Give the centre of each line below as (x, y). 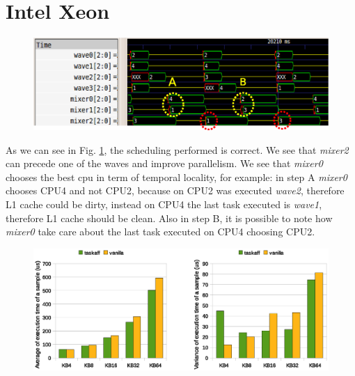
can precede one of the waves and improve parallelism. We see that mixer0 (164, 163)
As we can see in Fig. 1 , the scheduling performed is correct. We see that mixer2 (177, 149)
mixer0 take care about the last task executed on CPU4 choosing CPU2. (160, 232)
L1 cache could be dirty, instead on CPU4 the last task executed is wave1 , (164, 204)
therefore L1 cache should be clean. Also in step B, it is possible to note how (169, 218)
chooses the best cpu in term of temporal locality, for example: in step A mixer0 (176, 177)
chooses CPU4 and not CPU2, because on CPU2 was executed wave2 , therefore (175, 190)
